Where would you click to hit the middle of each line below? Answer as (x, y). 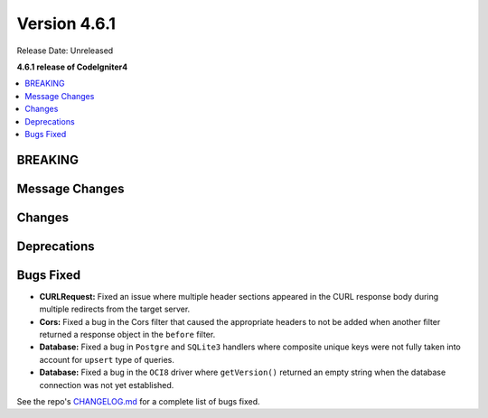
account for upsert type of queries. (107, 359)
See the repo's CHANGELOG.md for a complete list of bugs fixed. (139, 401)
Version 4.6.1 (66, 23)
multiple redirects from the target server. (115, 309)
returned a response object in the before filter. (127, 335)
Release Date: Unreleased (65, 51)
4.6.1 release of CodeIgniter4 (72, 67)
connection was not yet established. (107, 385)
